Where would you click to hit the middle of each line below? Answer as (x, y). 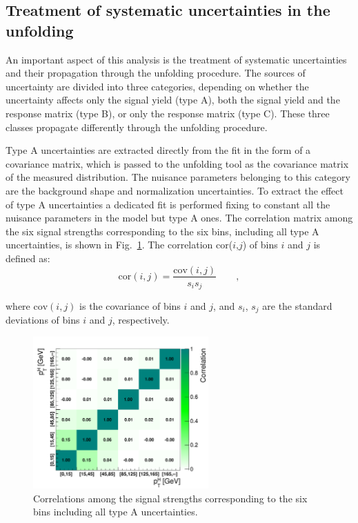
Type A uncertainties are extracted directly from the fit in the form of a (158, 150)
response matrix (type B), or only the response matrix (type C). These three (168, 113)
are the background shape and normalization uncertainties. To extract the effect (175, 190)
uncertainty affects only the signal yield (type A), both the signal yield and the (173, 100)
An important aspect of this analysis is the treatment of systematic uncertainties (176, 59)
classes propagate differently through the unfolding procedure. (137, 127)
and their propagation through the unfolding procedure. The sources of (156, 73)
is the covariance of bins (130, 306)
